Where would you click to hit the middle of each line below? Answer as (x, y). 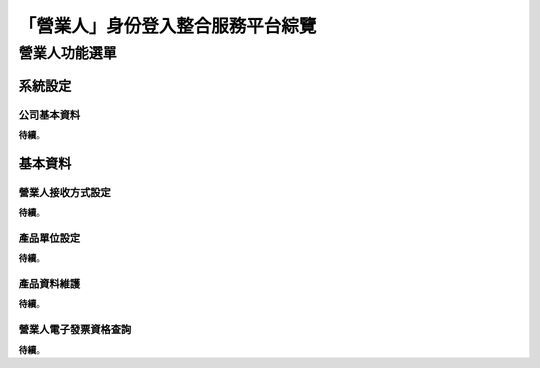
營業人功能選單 (67, 53)
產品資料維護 (49, 284)
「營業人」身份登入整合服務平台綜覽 (167, 26)
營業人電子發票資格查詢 (75, 330)
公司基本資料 (49, 115)
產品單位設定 (49, 238)
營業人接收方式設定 (65, 192)
